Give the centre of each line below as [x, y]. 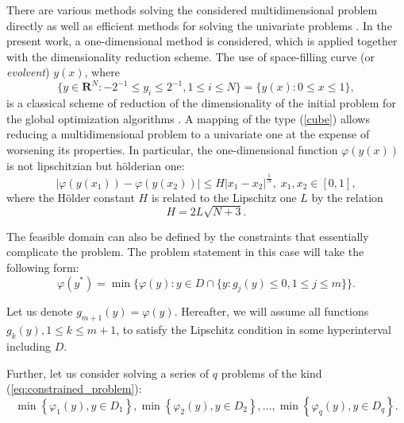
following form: [43, 267]
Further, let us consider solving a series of [108, 373]
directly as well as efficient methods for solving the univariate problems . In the [199, 25]
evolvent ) [28, 72]
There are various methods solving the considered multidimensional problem [192, 10]
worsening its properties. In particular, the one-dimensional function [172, 150]
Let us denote [40, 311]
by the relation [347, 197]
